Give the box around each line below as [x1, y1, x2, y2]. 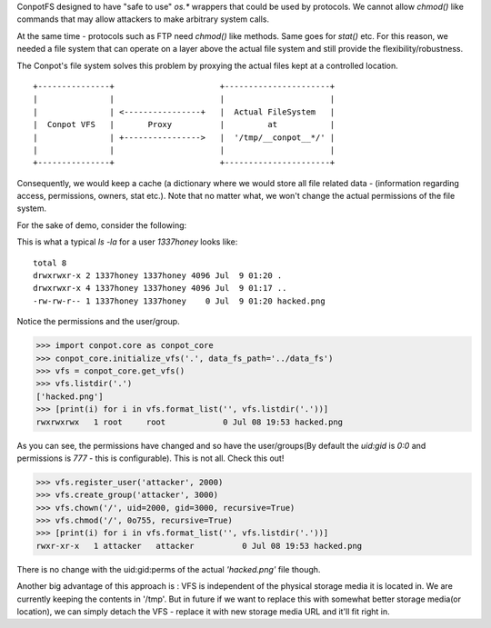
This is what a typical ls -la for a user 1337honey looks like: [16, 236, 238, 247]
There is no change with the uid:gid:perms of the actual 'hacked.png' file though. [16, 563, 321, 574]
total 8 [33, 257, 67, 268]
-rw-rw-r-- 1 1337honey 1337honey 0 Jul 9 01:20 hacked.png [33, 295, 326, 306]
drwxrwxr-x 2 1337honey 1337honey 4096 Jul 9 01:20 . [33, 271, 283, 281]
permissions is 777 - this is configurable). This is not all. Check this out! [16, 453, 285, 464]
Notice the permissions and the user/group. [16, 316, 181, 327]
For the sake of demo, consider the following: [16, 219, 187, 231]
